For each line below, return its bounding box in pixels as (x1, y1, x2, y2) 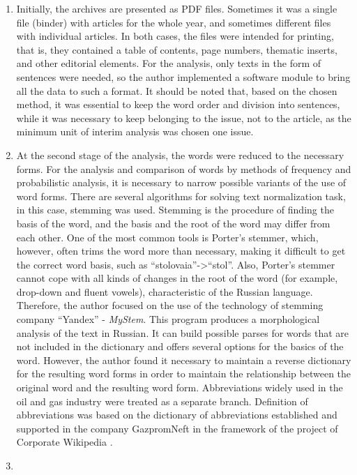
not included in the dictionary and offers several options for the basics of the (16, 339, 344, 354)
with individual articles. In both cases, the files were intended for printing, (16, 29, 334, 43)
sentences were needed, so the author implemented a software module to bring (16, 69, 351, 84)
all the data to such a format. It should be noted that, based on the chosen (16, 83, 337, 98)
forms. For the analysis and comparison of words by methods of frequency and (16, 161, 351, 176)
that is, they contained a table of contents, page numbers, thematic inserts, (16, 42, 337, 56)
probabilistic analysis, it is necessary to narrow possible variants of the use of (16, 175, 347, 190)
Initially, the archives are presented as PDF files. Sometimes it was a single (16, 1, 337, 15)
